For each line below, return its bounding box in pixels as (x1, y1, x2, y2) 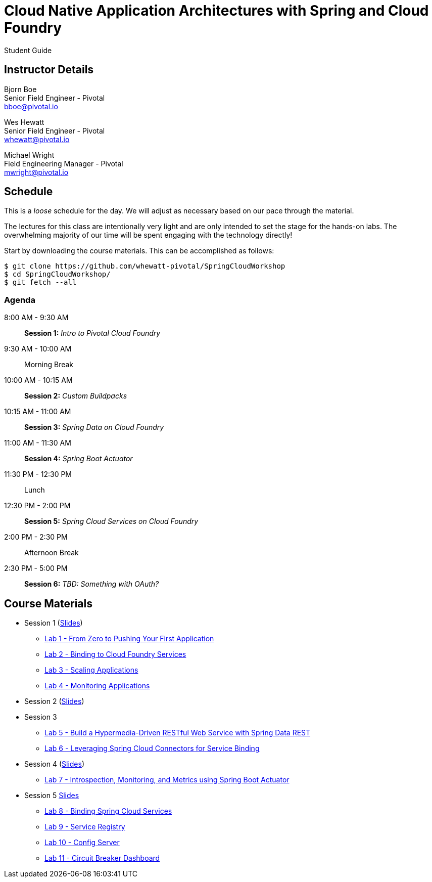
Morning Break (24, 360, 74, 369)
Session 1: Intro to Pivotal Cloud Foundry (24, 329, 161, 338)
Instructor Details (4, 63, 94, 76)
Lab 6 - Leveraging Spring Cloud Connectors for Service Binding (44, 744, 260, 753)
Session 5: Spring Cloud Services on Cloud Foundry (24, 517, 199, 526)
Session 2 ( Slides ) (24, 697, 84, 706)
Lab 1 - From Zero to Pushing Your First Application (44, 634, 214, 643)
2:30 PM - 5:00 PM (4, 564, 68, 573)
